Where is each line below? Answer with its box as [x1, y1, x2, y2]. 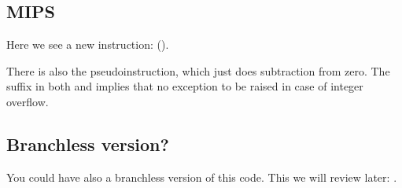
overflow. [6, 93, 49, 109]
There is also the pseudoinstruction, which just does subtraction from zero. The [6, 62, 390, 79]
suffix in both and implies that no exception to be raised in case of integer [6, 78, 363, 94]
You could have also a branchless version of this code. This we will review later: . [6, 168, 397, 185]
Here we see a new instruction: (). [6, 36, 169, 53]
